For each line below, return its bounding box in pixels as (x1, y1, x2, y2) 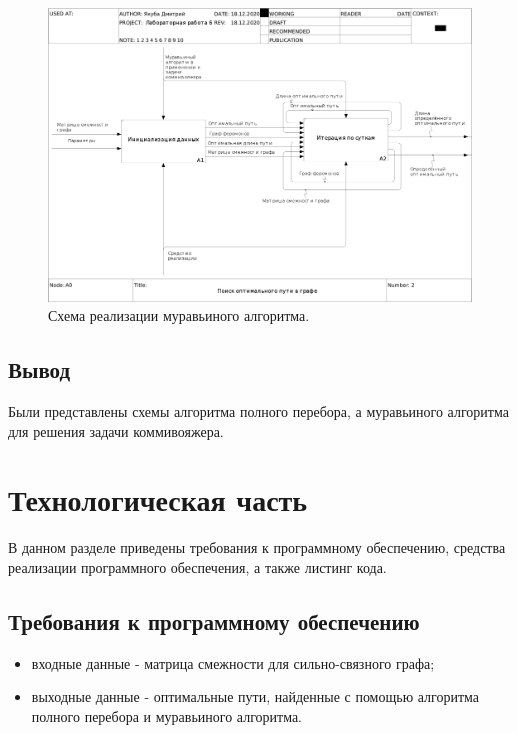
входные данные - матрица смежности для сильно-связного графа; (31, 652, 435, 673)
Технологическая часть (8, 479, 308, 520)
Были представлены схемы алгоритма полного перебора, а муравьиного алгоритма (8, 400, 509, 421)
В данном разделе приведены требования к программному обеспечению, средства (8, 537, 506, 558)
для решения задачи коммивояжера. (8, 420, 224, 441)
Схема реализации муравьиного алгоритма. (48, 305, 310, 326)
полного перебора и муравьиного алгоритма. (31, 705, 303, 726)
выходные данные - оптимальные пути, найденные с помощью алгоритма (31, 686, 480, 707)
